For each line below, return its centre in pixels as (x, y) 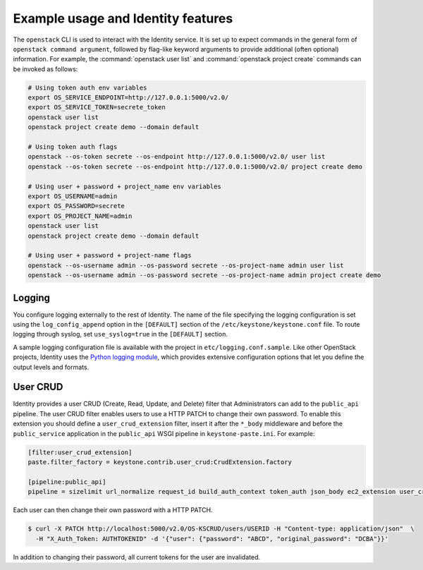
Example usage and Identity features (123, 18)
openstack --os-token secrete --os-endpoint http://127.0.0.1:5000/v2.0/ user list (177, 157)
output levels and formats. (51, 367)
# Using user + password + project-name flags (110, 255)
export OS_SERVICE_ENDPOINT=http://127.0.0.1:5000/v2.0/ (128, 98)
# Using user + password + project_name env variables (124, 186)
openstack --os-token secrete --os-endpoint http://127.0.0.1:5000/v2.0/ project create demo (195, 166)
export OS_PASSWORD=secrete (76, 206)
